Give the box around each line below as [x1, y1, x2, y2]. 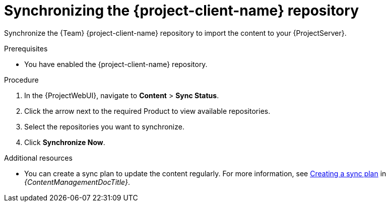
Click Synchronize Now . [24, 138, 105, 147]
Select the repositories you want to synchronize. [24, 122, 184, 131]
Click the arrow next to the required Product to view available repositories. [24, 106, 271, 115]
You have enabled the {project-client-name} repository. [24, 59, 208, 68]
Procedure [4, 75, 39, 84]
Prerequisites [4, 44, 48, 53]
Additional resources [4, 153, 73, 162]
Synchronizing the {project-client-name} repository [4, 2, 359, 19]
